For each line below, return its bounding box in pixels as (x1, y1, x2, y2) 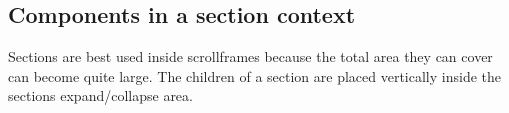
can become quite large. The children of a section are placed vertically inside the (8, 65, 501, 86)
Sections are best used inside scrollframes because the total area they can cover (8, 46, 493, 67)
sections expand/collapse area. (8, 85, 193, 106)
